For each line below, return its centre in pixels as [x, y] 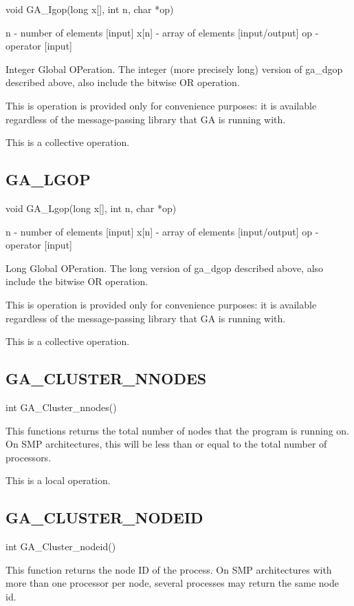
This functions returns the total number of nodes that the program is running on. [178, 430]
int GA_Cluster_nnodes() [61, 407]
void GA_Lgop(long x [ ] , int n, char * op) [91, 208]
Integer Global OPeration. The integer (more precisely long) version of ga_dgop [174, 69]
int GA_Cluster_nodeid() [61, 546]
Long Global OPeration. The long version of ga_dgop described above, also [165, 268]
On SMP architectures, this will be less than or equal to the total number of [166, 444]
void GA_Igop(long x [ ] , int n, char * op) [90, 9]
